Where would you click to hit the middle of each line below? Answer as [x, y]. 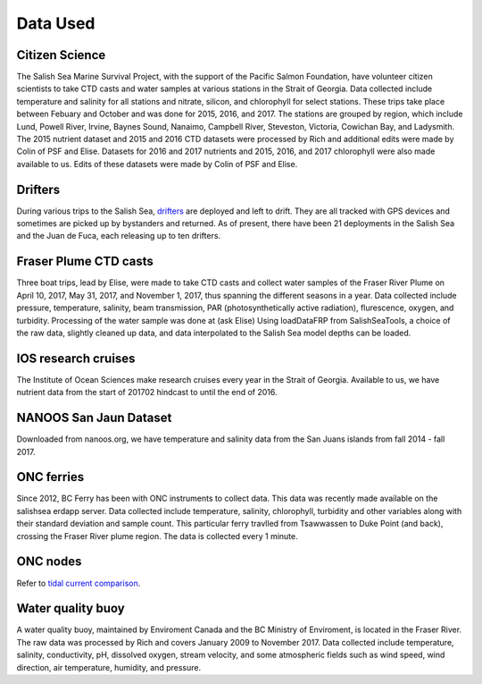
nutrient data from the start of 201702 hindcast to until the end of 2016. [147, 393]
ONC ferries [50, 477]
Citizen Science [61, 55]
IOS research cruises [76, 358]
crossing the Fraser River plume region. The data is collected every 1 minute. [157, 536]
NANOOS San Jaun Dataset [94, 418]
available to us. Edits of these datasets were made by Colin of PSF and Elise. [157, 164]
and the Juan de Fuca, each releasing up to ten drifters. [119, 236]
